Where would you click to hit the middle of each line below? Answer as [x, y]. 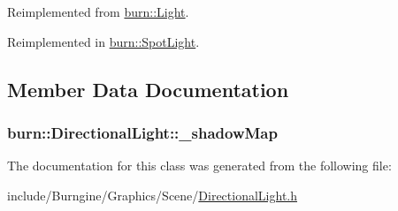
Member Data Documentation [148, 89]
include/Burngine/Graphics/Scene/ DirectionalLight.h [153, 195]
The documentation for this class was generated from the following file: [199, 166]
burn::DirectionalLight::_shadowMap [142, 132]
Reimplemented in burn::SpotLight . [103, 41]
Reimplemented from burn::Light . [98, 11]
